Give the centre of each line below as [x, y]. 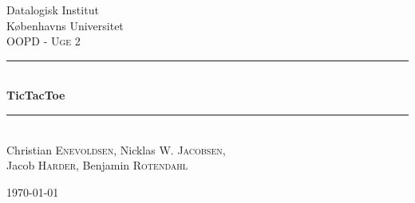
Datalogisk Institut [53, 10]
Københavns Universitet [65, 25]
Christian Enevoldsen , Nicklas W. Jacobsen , [116, 149]
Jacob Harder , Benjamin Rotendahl [97, 165]
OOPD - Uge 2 [43, 41]
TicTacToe [36, 95]
